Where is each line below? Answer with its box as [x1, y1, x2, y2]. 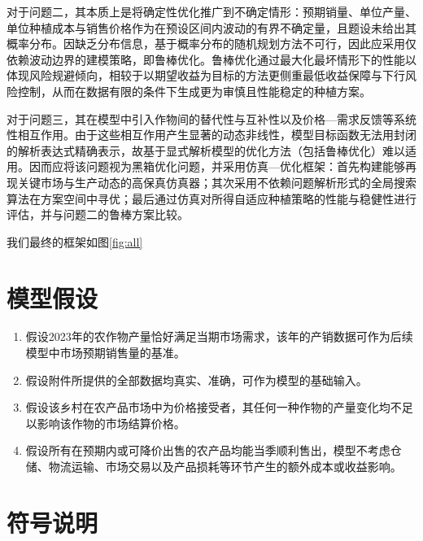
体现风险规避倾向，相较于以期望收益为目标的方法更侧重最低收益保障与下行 [7, 67, 405, 84]
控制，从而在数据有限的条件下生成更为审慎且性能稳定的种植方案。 [17, 82, 371, 99]
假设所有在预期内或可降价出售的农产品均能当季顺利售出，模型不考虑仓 [25, 442, 402, 459]
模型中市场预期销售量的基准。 [25, 344, 185, 361]
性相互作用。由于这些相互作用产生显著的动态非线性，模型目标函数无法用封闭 [7, 126, 416, 143]
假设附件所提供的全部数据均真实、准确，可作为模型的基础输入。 [25, 371, 368, 388]
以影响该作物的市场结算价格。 [25, 414, 185, 431]
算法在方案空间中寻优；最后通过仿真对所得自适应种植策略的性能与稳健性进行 [7, 190, 416, 207]
